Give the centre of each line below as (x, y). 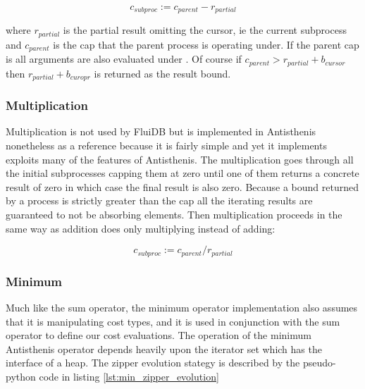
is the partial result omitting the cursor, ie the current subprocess (205, 30)
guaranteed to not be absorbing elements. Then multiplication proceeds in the (174, 215)
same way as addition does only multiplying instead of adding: (141, 228)
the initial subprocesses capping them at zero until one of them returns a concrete (182, 173)
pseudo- (319, 363)
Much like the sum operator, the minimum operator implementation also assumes (182, 307)
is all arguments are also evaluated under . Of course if (124, 59)
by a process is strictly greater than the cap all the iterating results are (159, 200)
